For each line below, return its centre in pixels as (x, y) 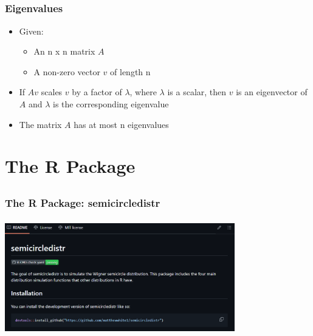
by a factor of (97, 92)
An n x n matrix (64, 51)
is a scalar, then (197, 92)
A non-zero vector (67, 71)
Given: (31, 31)
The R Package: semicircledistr (83, 203)
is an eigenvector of (272, 92)
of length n (130, 71)
